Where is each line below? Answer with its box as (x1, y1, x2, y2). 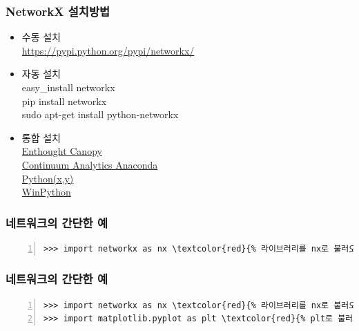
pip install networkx (21, 93, 107, 108)
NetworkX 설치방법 (6, 2, 110, 19)
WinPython (21, 185, 71, 199)
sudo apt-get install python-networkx (21, 107, 179, 122)
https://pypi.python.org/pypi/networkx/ (21, 43, 195, 57)
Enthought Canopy (21, 144, 102, 158)
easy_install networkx (21, 80, 115, 94)
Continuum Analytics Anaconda (21, 157, 158, 171)
